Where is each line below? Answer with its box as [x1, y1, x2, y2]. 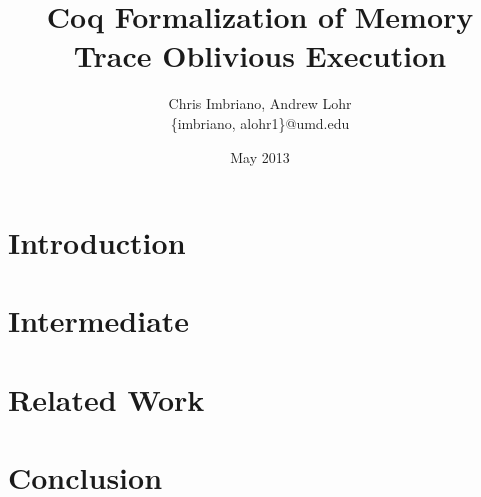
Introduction [8, 222, 186, 263]
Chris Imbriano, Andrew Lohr [168, 93, 352, 114]
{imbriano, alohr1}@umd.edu [170, 112, 350, 133]
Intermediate [8, 300, 190, 341]
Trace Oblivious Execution [73, 35, 447, 76]
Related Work [8, 378, 205, 419]
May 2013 [230, 146, 290, 167]
